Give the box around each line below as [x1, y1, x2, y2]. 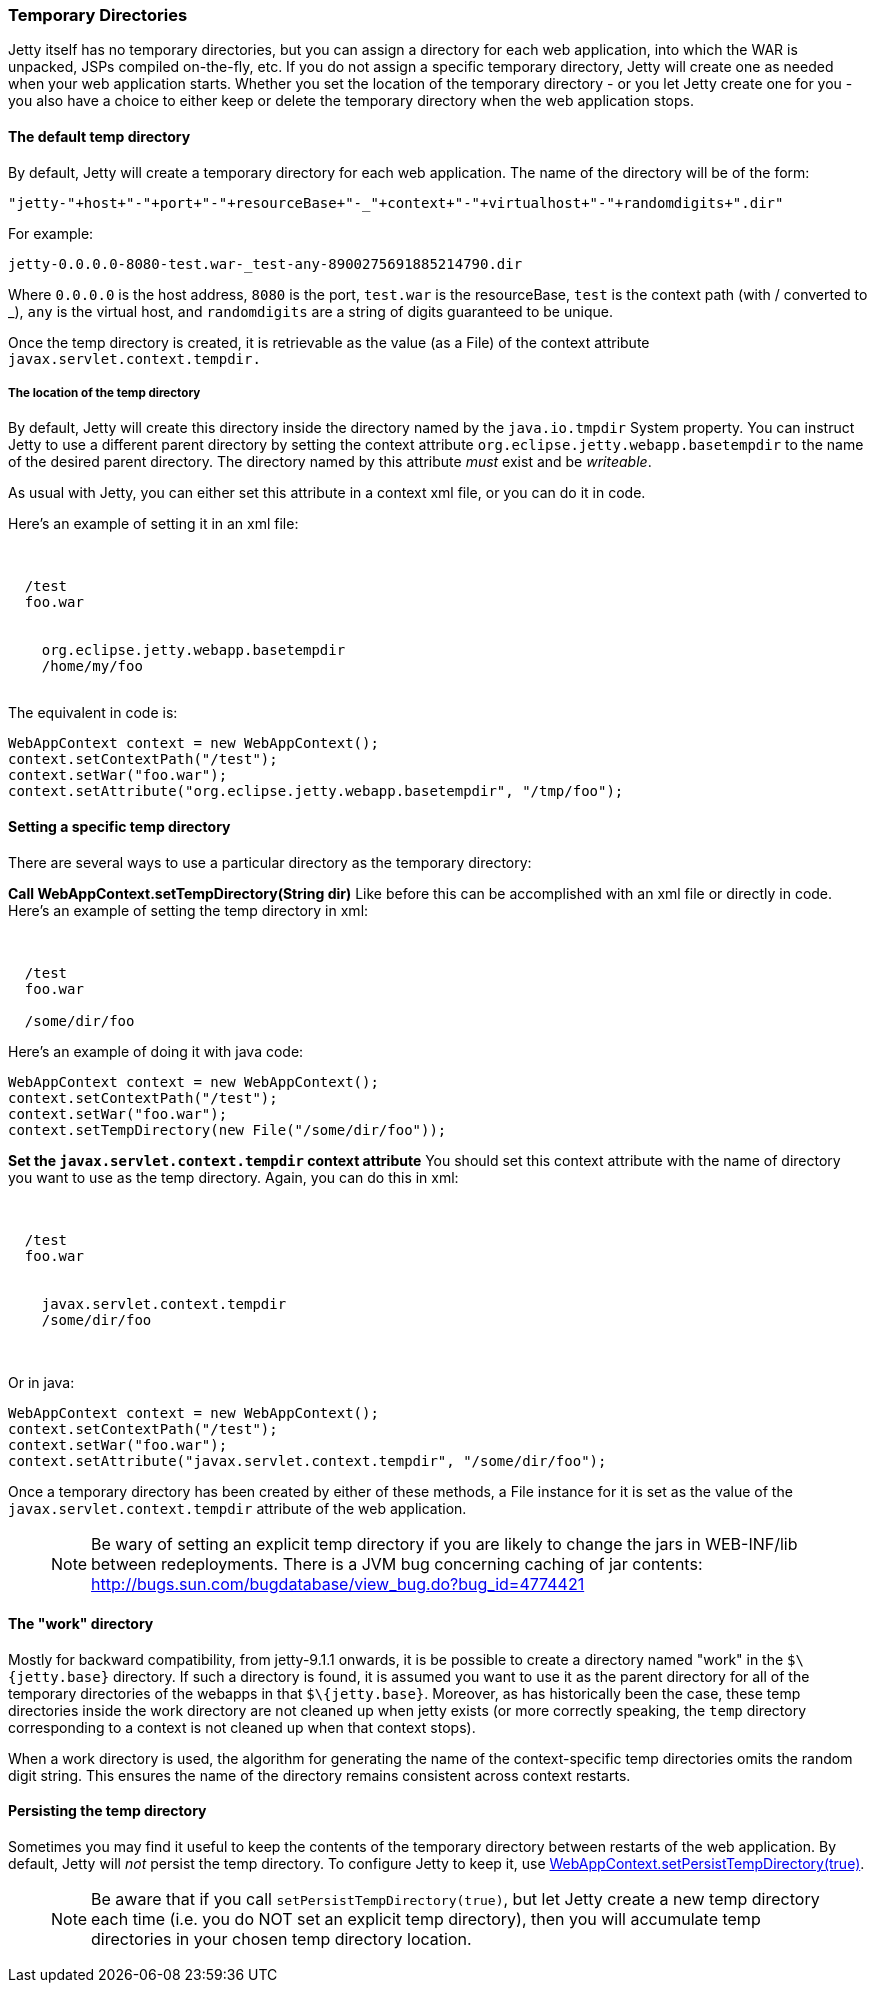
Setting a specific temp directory [8, 817, 231, 835]
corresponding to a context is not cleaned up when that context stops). [8, 1718, 476, 1736]
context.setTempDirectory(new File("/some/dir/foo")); [8, 1121, 447, 1138]
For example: [8, 224, 94, 242]
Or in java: [8, 1373, 75, 1391]
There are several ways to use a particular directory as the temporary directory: [8, 853, 532, 871]
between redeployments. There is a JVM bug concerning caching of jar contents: [91, 1553, 703, 1574]
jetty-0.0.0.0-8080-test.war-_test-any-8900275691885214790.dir [8, 255, 523, 272]
